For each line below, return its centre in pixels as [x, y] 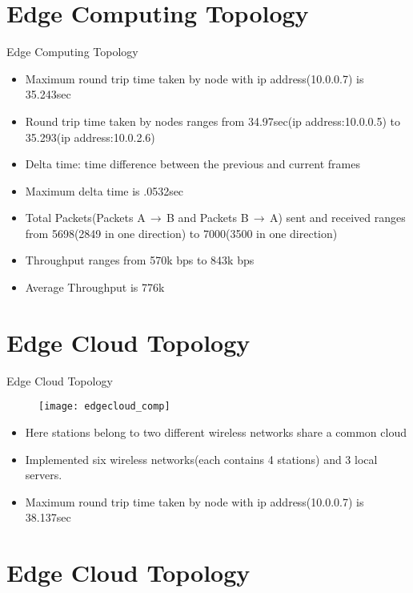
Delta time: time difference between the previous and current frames [192, 164]
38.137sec [48, 517]
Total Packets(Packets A [85, 218]
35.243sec [48, 94]
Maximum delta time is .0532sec [104, 190]
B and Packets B [208, 218]
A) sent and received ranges [337, 218]
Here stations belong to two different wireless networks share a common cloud [216, 432]
